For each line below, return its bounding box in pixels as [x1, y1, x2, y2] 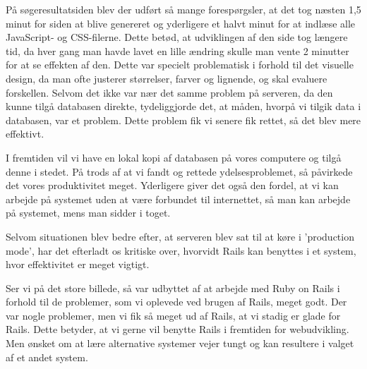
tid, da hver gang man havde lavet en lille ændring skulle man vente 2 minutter [6, 43, 349, 58]
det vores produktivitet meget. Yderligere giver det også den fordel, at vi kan [6, 178, 339, 193]
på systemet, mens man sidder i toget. [6, 205, 171, 220]
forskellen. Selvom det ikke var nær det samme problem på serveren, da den [6, 85, 333, 99]
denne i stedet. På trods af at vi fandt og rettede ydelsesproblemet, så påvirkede [6, 164, 353, 179]
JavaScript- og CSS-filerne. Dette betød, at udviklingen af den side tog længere [6, 30, 348, 44]
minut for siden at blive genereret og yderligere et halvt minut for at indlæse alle [6, 16, 356, 30]
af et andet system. [6, 349, 88, 364]
